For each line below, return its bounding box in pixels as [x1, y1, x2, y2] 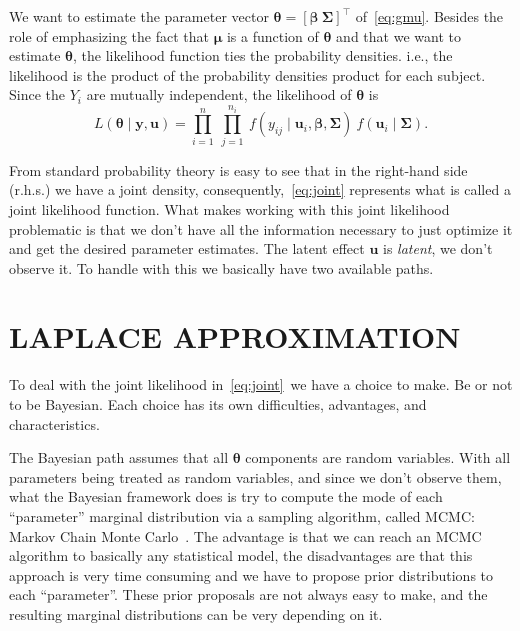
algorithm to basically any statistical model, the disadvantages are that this [9, 545, 473, 566]
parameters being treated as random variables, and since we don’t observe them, [9, 466, 502, 487]
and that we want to [336, 25, 461, 46]
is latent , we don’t [383, 238, 493, 259]
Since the [9, 84, 65, 105]
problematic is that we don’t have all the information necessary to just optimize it [9, 218, 513, 239]
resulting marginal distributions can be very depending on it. [9, 603, 383, 624]
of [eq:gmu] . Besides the [355, 6, 504, 26]
